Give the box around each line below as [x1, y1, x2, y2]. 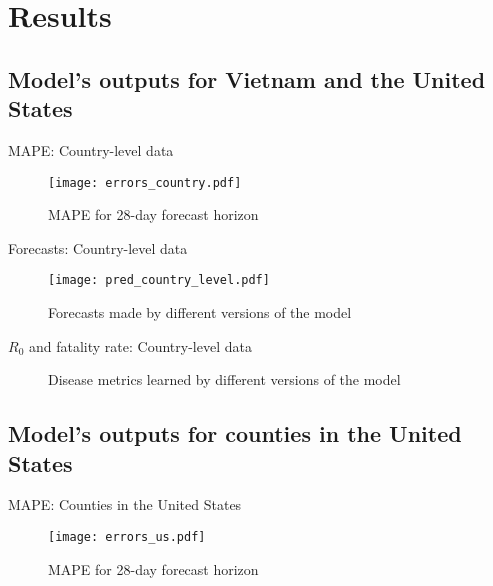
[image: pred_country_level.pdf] [48, 273, 270, 288]
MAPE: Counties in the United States [8, 494, 242, 515]
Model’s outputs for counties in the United [8, 418, 462, 449]
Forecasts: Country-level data [8, 237, 188, 258]
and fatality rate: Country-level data [28, 335, 252, 356]
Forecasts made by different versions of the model [48, 302, 352, 323]
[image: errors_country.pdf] [48, 175, 242, 190]
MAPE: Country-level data [8, 139, 174, 160]
